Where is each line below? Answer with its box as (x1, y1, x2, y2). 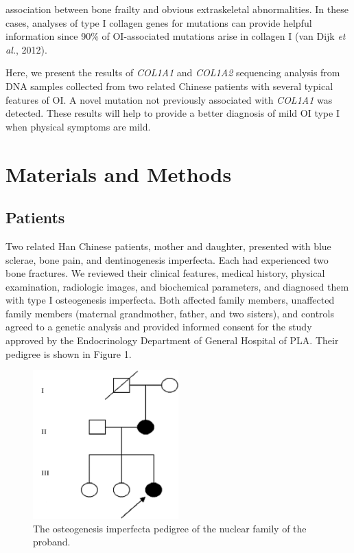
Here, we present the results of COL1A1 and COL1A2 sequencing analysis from (5, 65, 340, 80)
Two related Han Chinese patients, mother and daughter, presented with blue (5, 238, 331, 253)
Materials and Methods (5, 159, 232, 188)
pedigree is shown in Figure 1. (5, 346, 132, 361)
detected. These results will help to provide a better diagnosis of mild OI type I (5, 106, 340, 120)
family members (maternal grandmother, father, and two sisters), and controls (5, 306, 334, 320)
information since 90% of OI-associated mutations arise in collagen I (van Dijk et (5, 29, 346, 43)
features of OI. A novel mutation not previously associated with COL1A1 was (5, 92, 333, 106)
